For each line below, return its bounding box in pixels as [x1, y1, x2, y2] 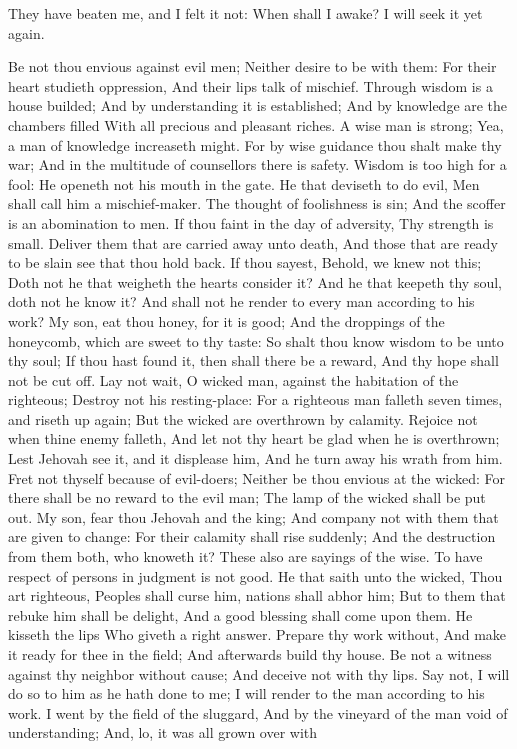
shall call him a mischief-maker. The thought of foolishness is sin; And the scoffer [8, 193, 506, 214]
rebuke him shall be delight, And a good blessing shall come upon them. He [8, 604, 473, 625]
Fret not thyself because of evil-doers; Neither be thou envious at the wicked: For [8, 467, 506, 488]
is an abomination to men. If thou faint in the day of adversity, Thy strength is [8, 212, 494, 233]
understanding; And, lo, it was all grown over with [8, 722, 318, 743]
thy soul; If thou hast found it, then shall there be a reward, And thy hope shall [8, 350, 499, 371]
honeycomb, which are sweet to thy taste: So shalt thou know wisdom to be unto [8, 330, 504, 351]
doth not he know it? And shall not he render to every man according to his [8, 291, 475, 312]
